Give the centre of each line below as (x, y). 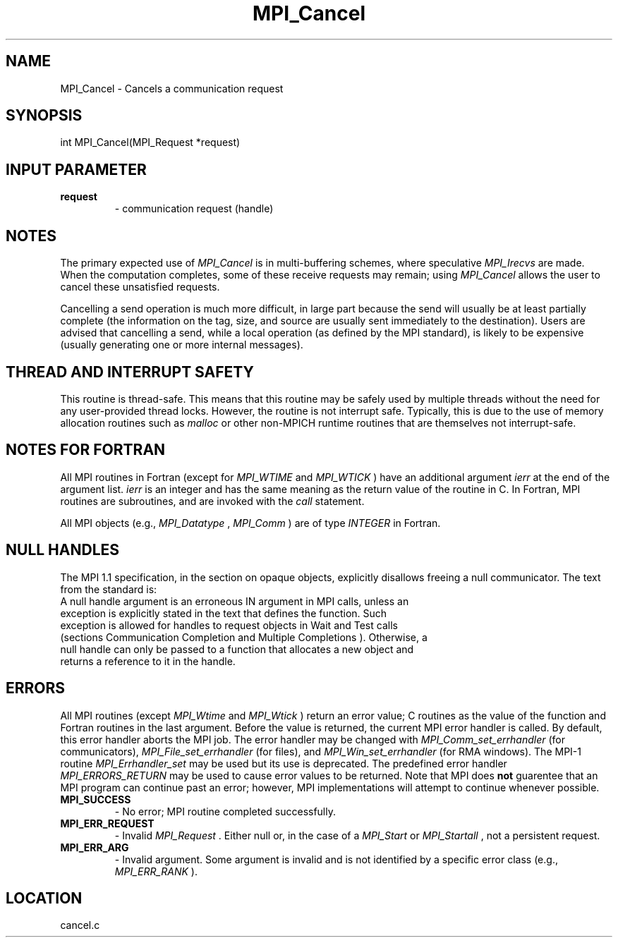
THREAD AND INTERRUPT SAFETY (130, 372)
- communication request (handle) (194, 209)
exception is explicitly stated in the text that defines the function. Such (224, 613)
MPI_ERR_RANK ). (156, 871)
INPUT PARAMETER (76, 169)
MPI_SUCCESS (96, 799)
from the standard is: (109, 589)
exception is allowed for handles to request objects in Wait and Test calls (229, 625)
